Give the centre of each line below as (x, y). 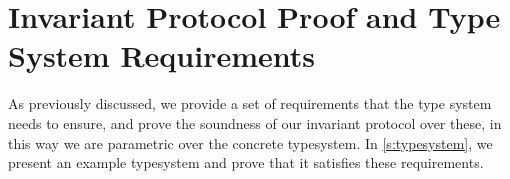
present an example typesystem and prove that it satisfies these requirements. (246, 162)
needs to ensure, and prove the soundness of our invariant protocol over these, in (255, 122)
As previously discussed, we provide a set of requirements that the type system (250, 103)
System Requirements (161, 55)
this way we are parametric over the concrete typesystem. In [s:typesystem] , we (250, 142)
